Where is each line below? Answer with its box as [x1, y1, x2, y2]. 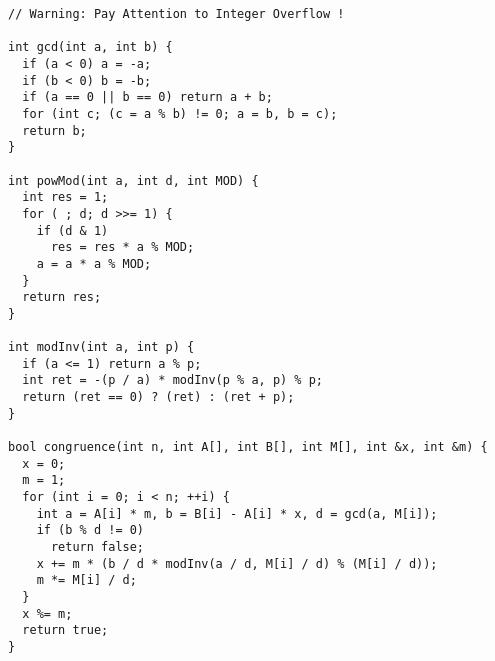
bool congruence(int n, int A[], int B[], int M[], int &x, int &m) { [8, 440, 488, 455]
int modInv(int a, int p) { [8, 340, 195, 355]
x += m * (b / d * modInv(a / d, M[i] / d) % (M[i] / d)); [36, 556, 438, 571]
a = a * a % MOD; [36, 256, 152, 271]
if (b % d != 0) [36, 523, 145, 538]
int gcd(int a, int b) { [8, 40, 173, 55]
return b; [22, 123, 87, 138]
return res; [22, 290, 102, 305]
